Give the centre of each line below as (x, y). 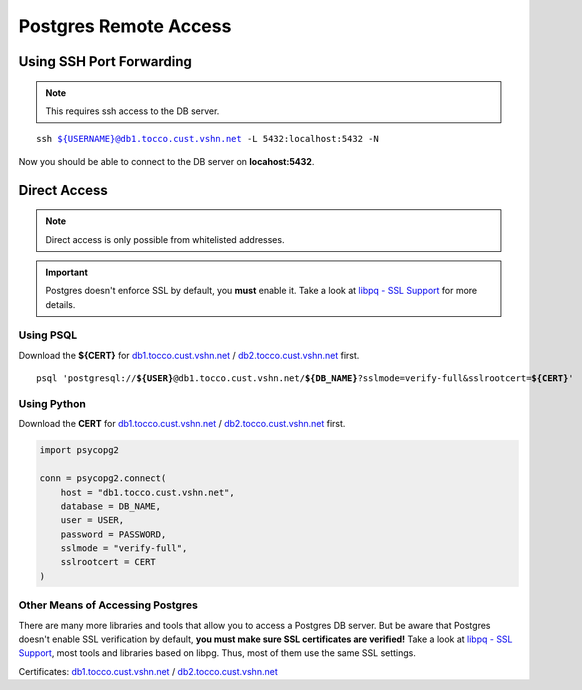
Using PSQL (48, 335)
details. (60, 304)
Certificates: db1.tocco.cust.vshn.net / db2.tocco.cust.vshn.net (148, 671)
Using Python (52, 403)
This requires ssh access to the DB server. (132, 111)
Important (67, 272)
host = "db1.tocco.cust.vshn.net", (147, 492)
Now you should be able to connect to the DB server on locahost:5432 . (166, 161)
